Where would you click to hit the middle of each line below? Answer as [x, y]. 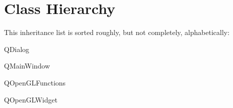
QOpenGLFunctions [35, 82]
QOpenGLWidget [31, 99]
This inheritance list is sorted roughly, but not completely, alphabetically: [117, 32]
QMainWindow [27, 66]
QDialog [17, 49]
